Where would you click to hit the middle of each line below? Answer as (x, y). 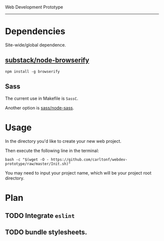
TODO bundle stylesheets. (46, 232)
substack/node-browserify (47, 60)
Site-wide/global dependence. (36, 45)
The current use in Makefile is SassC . (42, 98)
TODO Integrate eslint (40, 216)
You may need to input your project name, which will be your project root (78, 173)
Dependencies (35, 32)
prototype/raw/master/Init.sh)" (38, 164)
